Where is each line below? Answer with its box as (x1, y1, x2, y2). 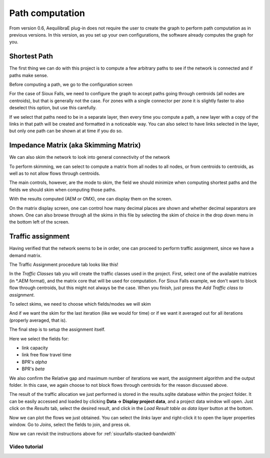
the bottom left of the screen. (9, 219, 69, 225)
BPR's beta (21, 366, 45, 372)
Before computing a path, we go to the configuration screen (9, 82, 132, 88)
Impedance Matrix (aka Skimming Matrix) (9, 141, 141, 150)
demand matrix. (9, 252, 42, 258)
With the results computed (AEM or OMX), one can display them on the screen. (9, 196, 172, 202)
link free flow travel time (21, 352, 72, 358)
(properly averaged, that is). (9, 317, 67, 323)
